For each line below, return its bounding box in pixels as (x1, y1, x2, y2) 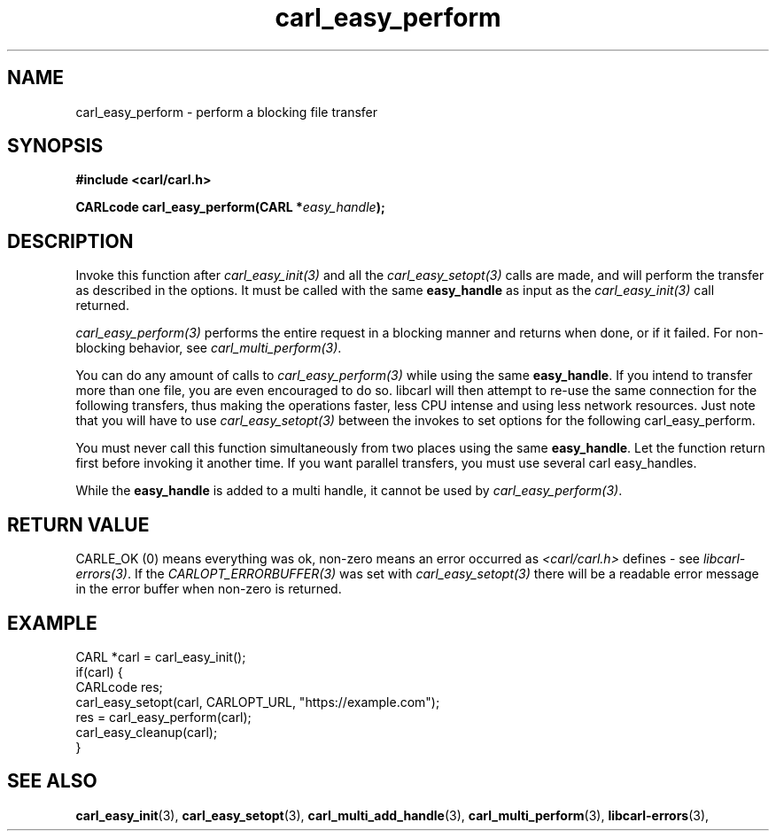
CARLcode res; (75, 679, 163, 694)
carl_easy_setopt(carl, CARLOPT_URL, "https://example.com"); (75, 694, 440, 710)
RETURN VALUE (7, 513, 150, 536)
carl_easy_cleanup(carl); (75, 724, 218, 740)
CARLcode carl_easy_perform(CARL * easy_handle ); (75, 199, 385, 215)
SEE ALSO (7, 770, 97, 793)
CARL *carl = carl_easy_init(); (75, 648, 246, 664)
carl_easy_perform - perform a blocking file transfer (75, 104, 378, 120)
